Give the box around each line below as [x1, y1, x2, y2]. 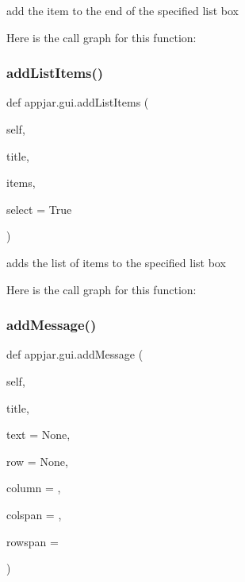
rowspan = [6, 533, 59, 549]
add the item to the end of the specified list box [6, 2, 239, 18]
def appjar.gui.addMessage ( [6, 346, 144, 363]
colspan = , [6, 506, 62, 522]
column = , [6, 479, 61, 496]
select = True [6, 200, 72, 217]
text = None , [6, 426, 71, 443]
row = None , [6, 452, 68, 469]
